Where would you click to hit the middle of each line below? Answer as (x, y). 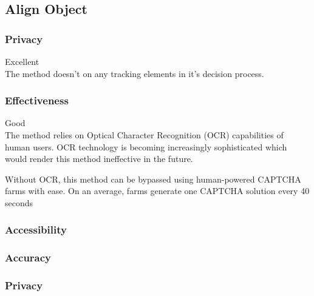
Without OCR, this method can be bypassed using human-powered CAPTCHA (153, 179)
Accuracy (28, 257)
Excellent (22, 61)
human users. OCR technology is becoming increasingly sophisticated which (146, 146)
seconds (19, 202)
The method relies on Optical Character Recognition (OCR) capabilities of (144, 135)
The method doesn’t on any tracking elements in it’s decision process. (135, 73)
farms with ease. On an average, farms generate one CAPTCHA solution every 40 (157, 191)
